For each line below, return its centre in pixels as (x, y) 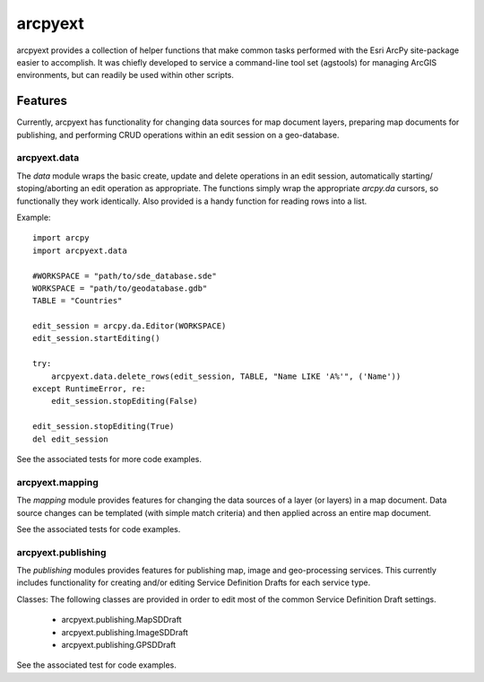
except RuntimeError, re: (90, 389)
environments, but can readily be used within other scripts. (125, 75)
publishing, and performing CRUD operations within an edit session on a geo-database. (178, 135)
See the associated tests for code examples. (99, 529)
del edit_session (70, 439)
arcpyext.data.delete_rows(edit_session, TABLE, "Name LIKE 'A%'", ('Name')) (226, 376)
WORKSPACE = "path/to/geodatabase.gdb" (120, 288)
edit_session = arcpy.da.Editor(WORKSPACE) (130, 326)
